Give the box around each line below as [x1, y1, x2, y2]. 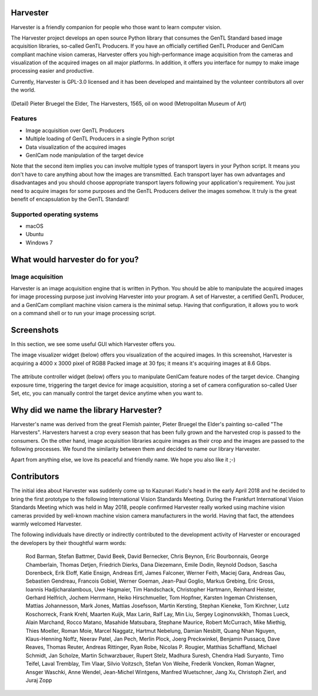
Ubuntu [25, 231, 44, 238]
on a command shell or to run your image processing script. [11, 310, 156, 317]
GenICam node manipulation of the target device [25, 151, 144, 159]
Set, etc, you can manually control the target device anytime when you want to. [11, 390, 203, 397]
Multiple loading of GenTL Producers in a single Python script [25, 135, 175, 142]
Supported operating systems [11, 210, 98, 218]
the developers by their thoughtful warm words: [11, 539, 127, 546]
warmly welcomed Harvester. [11, 520, 82, 527]
